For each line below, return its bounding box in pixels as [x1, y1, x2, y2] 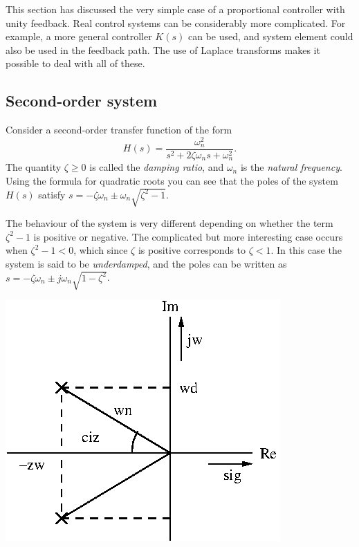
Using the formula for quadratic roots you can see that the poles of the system [6, 173, 338, 187]
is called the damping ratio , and [89, 160, 224, 174]
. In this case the [270, 243, 342, 257]
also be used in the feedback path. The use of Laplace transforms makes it [6, 42, 320, 57]
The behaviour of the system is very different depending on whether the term [6, 216, 333, 230]
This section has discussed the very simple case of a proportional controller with [6, 2, 345, 16]
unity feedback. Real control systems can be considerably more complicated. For [6, 15, 346, 30]
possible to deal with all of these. [6, 56, 145, 71]
